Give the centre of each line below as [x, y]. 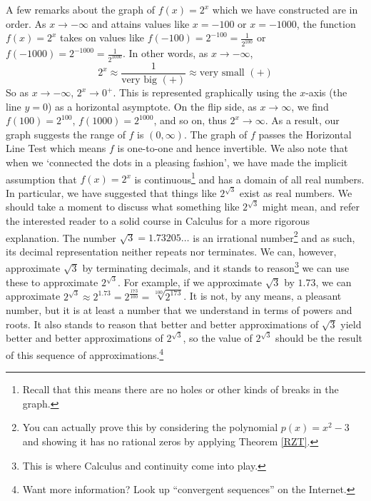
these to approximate [52, 282]
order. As [26, 23]
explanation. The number [61, 237]
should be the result [319, 338]
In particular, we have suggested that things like [111, 192]
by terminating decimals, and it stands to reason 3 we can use [216, 267]
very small [222, 73]
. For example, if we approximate [190, 282]
